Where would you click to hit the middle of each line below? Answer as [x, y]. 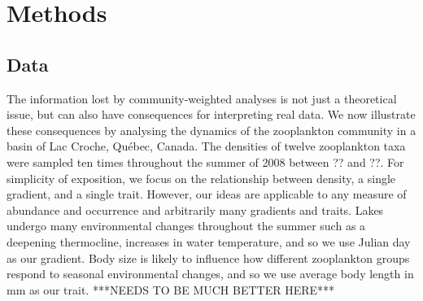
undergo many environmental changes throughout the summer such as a [186, 226]
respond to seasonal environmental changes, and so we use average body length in [210, 274]
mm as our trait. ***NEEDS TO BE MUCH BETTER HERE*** [171, 289]
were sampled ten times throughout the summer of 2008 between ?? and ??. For [205, 161]
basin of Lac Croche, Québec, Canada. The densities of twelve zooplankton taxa [206, 146]
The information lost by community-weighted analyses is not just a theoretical [202, 98]
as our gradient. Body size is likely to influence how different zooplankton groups [208, 257]
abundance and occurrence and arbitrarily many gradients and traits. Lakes [195, 209]
